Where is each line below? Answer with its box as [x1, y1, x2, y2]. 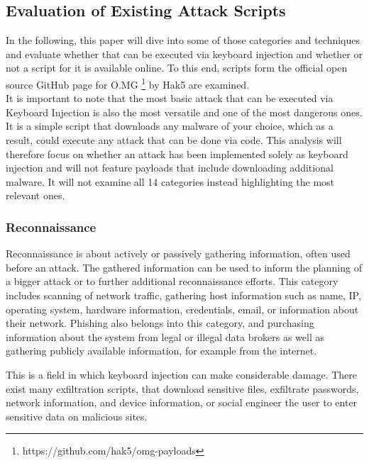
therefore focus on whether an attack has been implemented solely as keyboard [6, 146, 348, 161]
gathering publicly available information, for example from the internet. [6, 343, 317, 358]
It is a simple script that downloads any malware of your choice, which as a [6, 118, 334, 133]
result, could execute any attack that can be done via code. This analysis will [6, 133, 342, 147]
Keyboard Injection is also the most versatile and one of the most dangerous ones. [6, 104, 363, 119]
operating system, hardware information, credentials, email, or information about [6, 301, 359, 316]
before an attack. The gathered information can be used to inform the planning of [6, 260, 362, 274]
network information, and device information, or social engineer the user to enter [6, 395, 358, 410]
